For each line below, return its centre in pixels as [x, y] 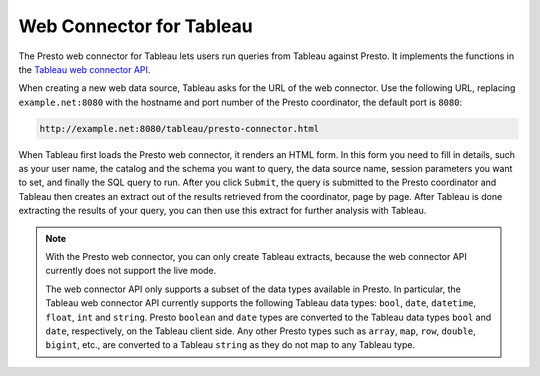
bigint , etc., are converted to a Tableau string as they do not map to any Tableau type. [230, 345]
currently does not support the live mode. [131, 271]
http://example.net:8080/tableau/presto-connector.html [179, 128]
